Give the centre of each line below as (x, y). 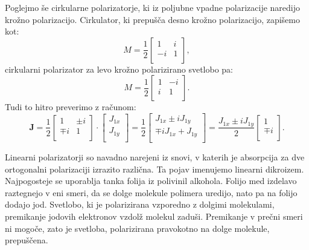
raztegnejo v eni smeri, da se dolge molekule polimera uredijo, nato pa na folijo (151, 192)
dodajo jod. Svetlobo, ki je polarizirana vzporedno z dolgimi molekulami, (140, 204)
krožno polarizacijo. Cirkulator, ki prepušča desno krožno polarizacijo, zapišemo (152, 19)
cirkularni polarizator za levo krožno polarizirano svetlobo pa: (119, 69)
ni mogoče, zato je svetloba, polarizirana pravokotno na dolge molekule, (137, 228)
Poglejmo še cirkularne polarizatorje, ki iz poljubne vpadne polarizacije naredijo (153, 7)
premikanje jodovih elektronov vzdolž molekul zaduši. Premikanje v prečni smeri (154, 216)
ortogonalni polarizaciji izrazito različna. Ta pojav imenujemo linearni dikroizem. (154, 169)
